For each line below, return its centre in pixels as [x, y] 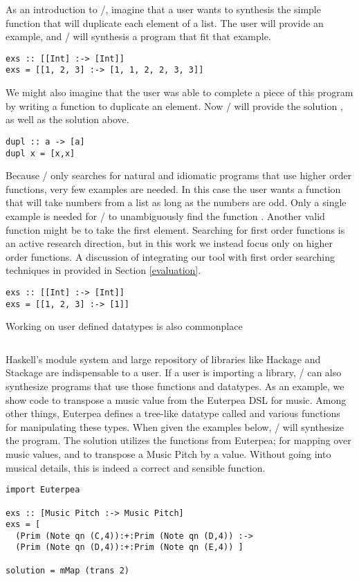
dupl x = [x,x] [40, 153]
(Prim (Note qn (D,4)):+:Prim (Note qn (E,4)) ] [129, 547]
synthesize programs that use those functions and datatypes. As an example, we [175, 386]
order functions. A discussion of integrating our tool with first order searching [171, 256]
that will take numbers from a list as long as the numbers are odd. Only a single [176, 202]
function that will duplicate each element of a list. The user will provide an [165, 22]
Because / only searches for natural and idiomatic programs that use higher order [179, 175]
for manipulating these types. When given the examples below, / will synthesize [175, 426]
